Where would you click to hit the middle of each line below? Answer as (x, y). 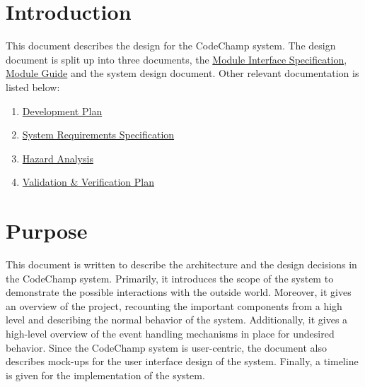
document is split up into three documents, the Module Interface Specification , (176, 59)
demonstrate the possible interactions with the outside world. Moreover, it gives (179, 292)
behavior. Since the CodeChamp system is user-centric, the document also (166, 347)
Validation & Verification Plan (88, 182)
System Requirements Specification (98, 135)
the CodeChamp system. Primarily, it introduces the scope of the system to (170, 278)
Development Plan (62, 111)
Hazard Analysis (58, 158)
